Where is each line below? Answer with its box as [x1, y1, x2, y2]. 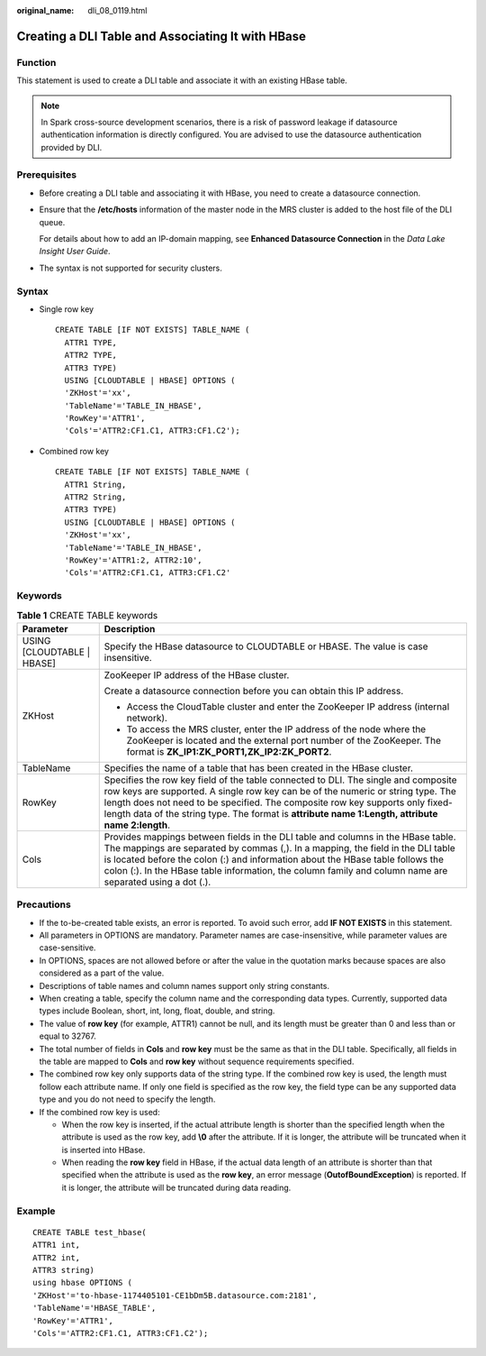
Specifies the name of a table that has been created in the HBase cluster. [103, 762, 414, 774]
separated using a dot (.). [103, 875, 211, 888]
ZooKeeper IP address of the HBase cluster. [103, 668, 290, 681]
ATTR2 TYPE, [64, 350, 117, 361]
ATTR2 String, [64, 492, 127, 502]
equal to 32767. [39, 1031, 96, 1041]
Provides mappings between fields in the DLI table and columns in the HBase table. [103, 830, 456, 843]
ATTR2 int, [32, 1252, 81, 1262]
